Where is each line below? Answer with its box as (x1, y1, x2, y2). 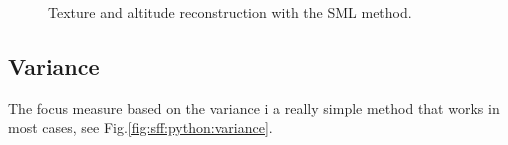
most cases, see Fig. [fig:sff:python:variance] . (8, 117, 273, 138)
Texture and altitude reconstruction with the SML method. (48, 2, 412, 22)
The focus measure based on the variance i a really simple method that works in (8, 97, 500, 118)
